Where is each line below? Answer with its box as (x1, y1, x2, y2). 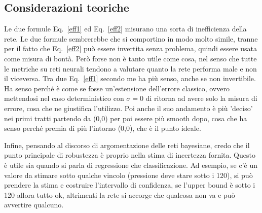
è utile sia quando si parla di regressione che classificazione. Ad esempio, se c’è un (4, 159, 257, 170)
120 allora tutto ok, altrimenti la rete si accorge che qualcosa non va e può (4, 189, 235, 200)
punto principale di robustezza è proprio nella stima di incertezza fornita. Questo (4, 150, 255, 160)
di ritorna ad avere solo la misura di (145, 93, 257, 103)
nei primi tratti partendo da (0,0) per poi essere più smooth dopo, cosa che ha (4, 113, 247, 123)
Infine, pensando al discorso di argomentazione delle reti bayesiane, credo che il (4, 139, 250, 150)
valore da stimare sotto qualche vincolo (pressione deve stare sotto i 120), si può (4, 169, 253, 180)
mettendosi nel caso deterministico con (4, 93, 124, 103)
